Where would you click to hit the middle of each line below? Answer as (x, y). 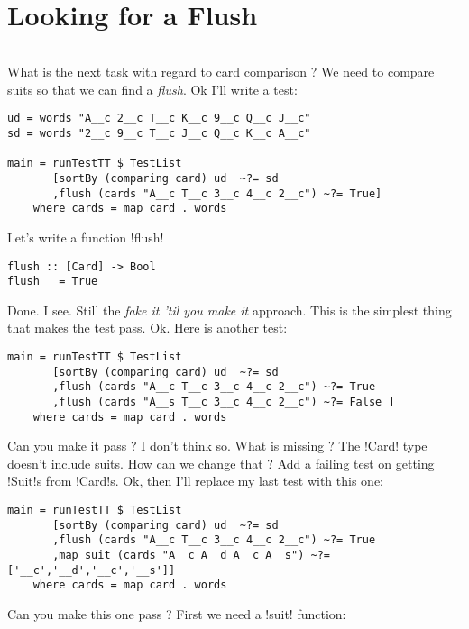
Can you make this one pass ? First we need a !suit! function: (177, 614)
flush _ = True (53, 282)
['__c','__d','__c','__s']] (92, 570)
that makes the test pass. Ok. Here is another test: (147, 328)
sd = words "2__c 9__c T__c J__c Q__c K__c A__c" (159, 133)
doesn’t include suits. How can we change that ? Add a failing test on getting (221, 463)
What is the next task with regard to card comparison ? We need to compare (221, 72)
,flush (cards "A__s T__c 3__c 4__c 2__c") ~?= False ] (224, 401)
